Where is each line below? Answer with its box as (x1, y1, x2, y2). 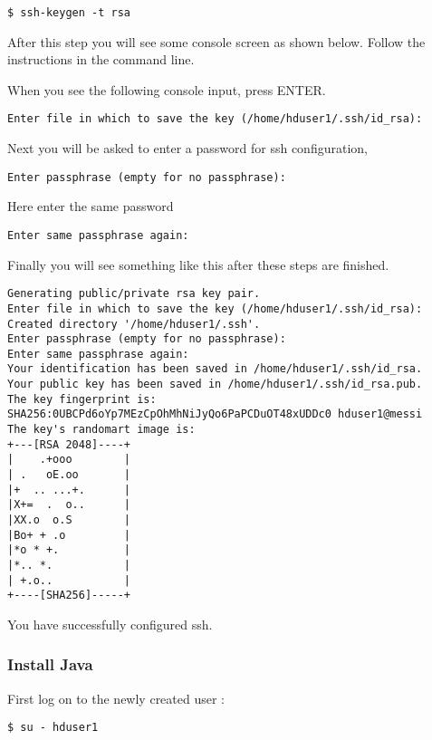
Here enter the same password (7, 197, 174, 216)
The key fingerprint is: (7, 392, 157, 406)
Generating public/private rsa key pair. (7, 287, 261, 301)
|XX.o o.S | (7, 514, 131, 527)
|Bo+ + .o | (7, 528, 131, 542)
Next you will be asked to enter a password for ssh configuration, (7, 139, 368, 158)
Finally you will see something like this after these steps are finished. (7, 255, 389, 274)
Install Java (7, 653, 93, 676)
